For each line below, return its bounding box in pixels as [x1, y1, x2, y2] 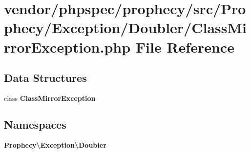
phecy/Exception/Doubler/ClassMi [4, 18, 247, 38]
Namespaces [4, 116, 66, 132]
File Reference [135, 37, 234, 57]
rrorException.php [4, 37, 131, 57]
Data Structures [4, 70, 87, 85]
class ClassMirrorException [4, 93, 96, 103]
